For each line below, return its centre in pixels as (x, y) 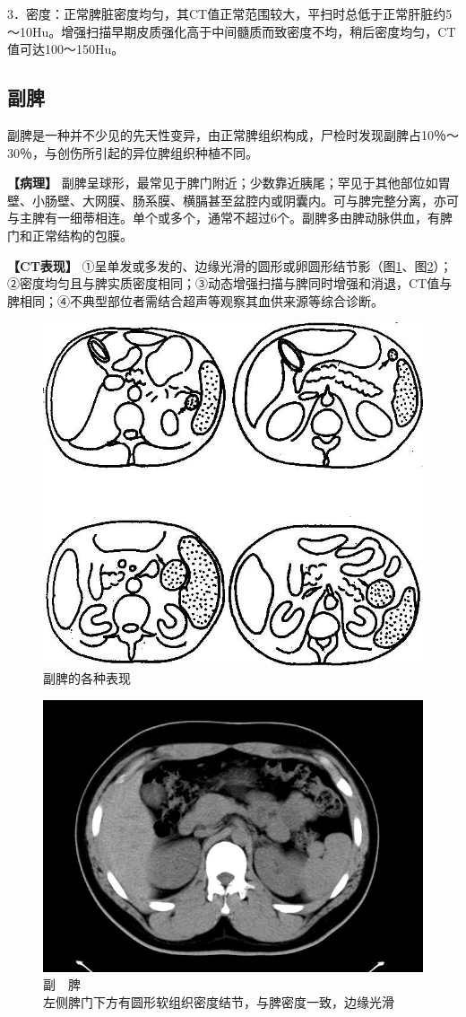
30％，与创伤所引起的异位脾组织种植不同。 (133, 152)
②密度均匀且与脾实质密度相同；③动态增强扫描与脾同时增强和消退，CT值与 (230, 283)
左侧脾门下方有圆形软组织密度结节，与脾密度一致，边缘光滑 (219, 1002)
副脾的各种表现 (87, 678)
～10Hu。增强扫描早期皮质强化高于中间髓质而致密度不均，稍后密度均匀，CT (232, 31)
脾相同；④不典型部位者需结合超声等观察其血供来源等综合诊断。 (195, 300)
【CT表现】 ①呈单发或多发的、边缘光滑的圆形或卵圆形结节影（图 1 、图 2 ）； (230, 265)
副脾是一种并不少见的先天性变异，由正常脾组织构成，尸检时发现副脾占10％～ (233, 134)
